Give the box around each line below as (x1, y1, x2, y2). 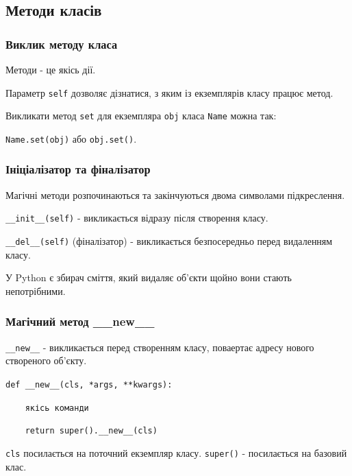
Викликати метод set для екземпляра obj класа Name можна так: (5, 108, 277, 123)
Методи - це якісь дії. (5, 62, 96, 76)
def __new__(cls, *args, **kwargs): (5, 379, 173, 390)
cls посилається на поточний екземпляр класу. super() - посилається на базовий (5, 445, 347, 460)
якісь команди (25, 403, 89, 413)
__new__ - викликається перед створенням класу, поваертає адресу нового (5, 340, 314, 354)
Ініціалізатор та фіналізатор (5, 160, 151, 178)
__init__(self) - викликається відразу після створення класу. (5, 211, 268, 225)
